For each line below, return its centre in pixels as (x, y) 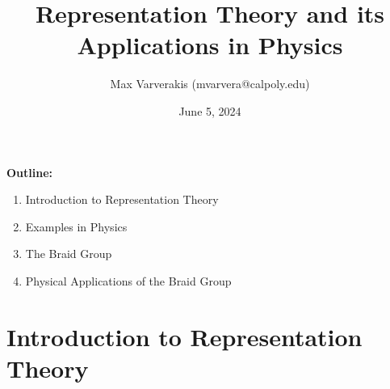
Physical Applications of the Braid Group (128, 280)
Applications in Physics (210, 45)
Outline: (30, 172)
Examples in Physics (76, 226)
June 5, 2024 (210, 110)
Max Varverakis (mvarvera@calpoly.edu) (210, 84)
